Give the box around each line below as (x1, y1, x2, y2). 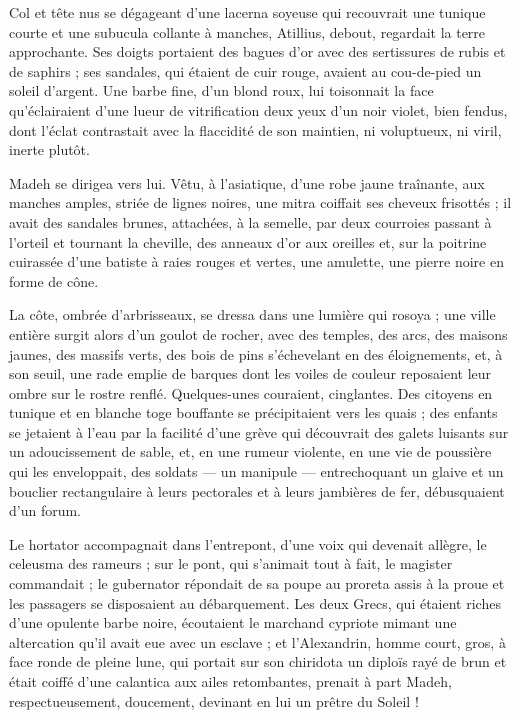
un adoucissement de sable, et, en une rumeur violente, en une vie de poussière (9, 441, 492, 462)
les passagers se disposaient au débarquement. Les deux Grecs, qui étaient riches (9, 592, 501, 613)
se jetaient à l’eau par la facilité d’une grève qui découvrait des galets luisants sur (9, 421, 509, 442)
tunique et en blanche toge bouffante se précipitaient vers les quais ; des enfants (9, 402, 498, 423)
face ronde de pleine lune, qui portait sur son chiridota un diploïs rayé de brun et (9, 651, 507, 672)
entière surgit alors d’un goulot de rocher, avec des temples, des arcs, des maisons (9, 323, 508, 344)
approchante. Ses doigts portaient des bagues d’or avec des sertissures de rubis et (9, 41, 506, 62)
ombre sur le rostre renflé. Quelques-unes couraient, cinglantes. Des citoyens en (9, 382, 493, 403)
